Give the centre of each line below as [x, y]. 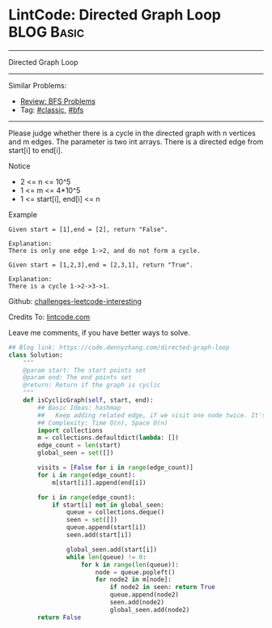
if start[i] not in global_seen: [108, 505]
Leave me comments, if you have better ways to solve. [99, 332]
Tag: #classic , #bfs [52, 109]
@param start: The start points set [85, 370]
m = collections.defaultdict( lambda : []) [108, 438]
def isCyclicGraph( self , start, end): [88, 400]
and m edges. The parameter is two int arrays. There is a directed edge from [136, 141]
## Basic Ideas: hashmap [79, 408]
